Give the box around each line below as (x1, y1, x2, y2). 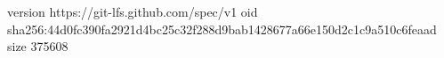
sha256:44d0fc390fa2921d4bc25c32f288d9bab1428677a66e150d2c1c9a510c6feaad (7, 19, 437, 38)
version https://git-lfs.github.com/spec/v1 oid (7, 3, 258, 20)
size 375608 (7, 37, 69, 55)
